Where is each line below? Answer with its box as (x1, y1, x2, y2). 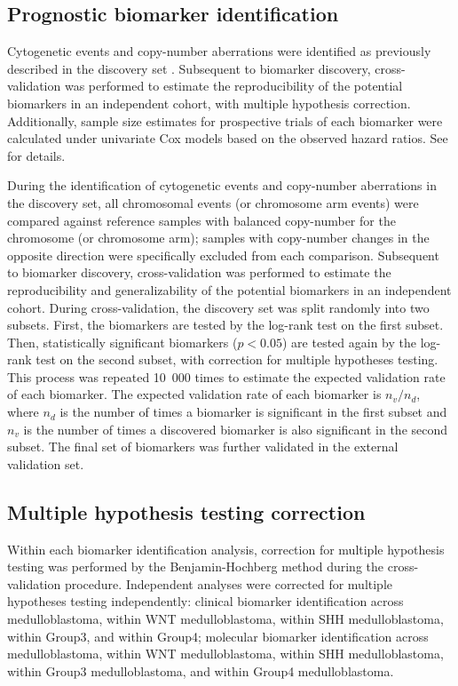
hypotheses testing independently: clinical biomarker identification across (7, 592, 404, 610)
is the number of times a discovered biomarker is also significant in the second (23, 419, 448, 438)
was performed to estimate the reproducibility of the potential (64, 76, 403, 95)
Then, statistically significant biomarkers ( (7, 332, 238, 351)
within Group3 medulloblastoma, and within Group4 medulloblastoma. (7, 661, 394, 680)
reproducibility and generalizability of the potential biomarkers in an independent (7, 280, 452, 299)
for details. (7, 146, 66, 164)
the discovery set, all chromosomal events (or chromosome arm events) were (7, 193, 419, 211)
